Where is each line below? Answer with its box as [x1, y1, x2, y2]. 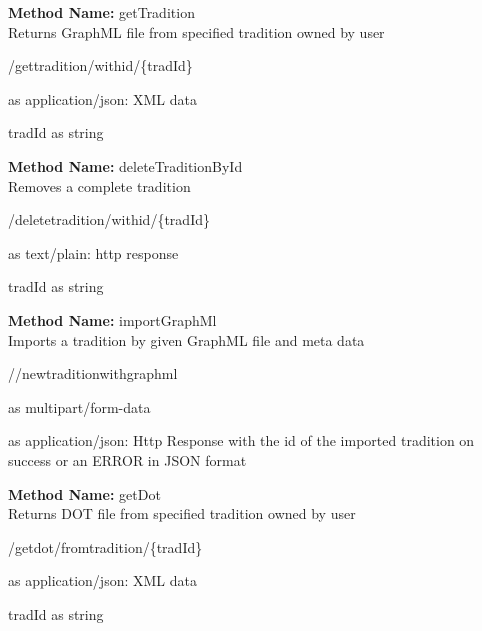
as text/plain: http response [8, 242, 179, 263]
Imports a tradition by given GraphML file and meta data [8, 329, 365, 350]
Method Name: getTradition [8, 2, 195, 22]
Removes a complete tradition [8, 175, 191, 196]
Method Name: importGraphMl [8, 309, 217, 330]
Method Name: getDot [8, 483, 161, 504]
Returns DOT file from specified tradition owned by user [8, 503, 356, 524]
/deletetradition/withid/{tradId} [8, 209, 210, 230]
